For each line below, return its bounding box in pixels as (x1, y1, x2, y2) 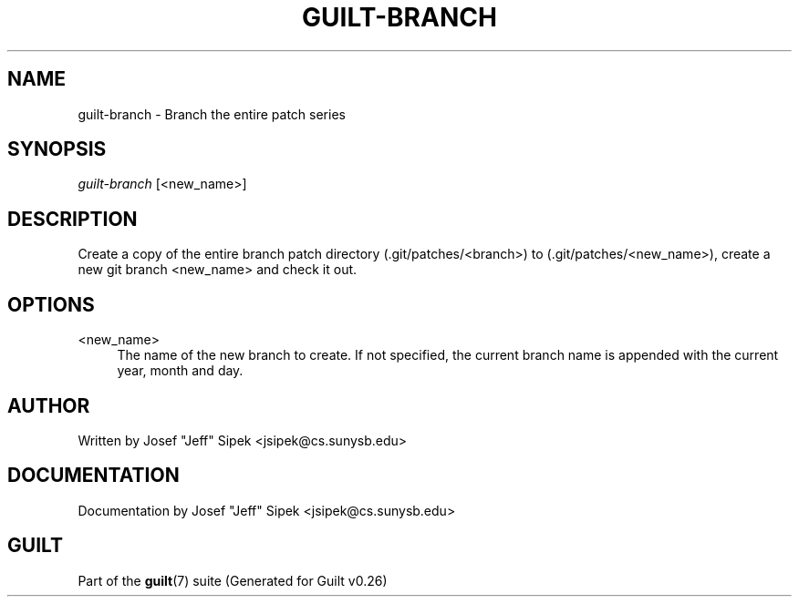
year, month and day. (117, 363, 244, 379)
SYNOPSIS (7, 138, 107, 161)
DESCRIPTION (7, 207, 138, 230)
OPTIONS (7, 292, 95, 316)
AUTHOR (7, 394, 90, 417)
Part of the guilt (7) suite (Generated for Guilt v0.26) (78, 572, 388, 589)
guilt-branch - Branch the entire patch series (78, 106, 346, 122)
